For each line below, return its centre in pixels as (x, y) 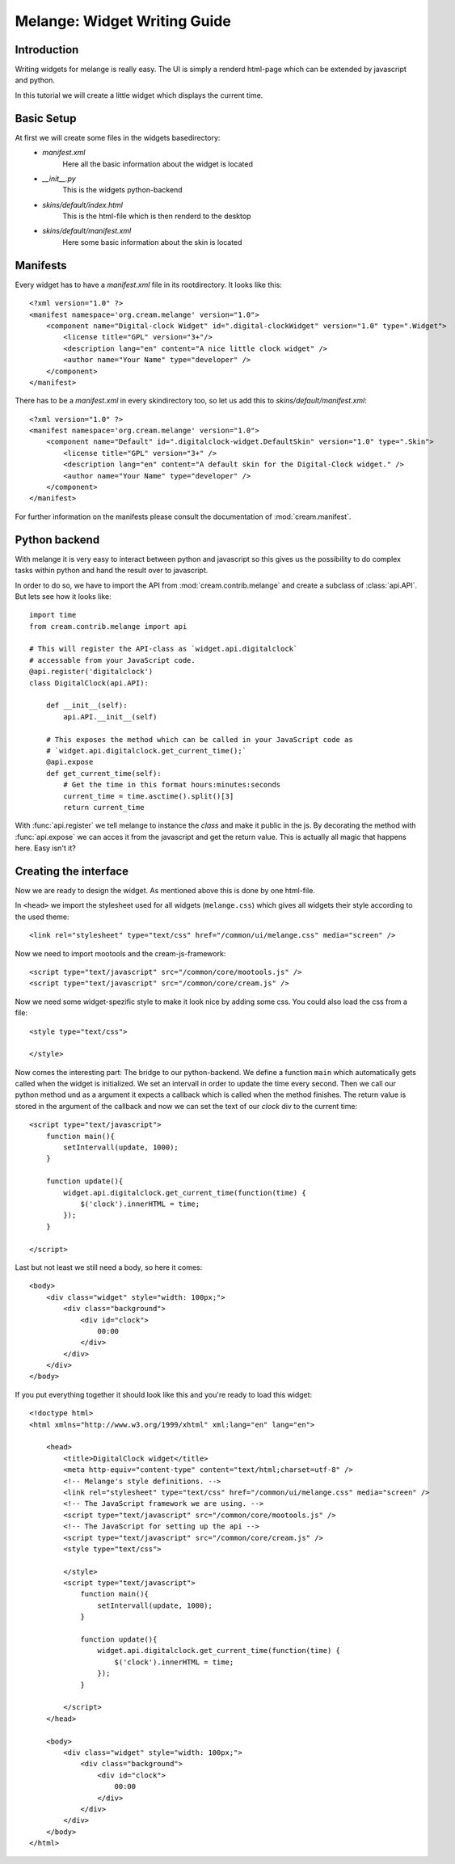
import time (53, 615)
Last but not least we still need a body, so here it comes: (109, 1267)
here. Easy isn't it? (45, 848)
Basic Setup (46, 118)
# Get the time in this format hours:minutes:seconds (172, 785)
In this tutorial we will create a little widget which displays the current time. (139, 95)
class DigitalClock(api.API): (89, 683)
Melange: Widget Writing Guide (123, 21)
